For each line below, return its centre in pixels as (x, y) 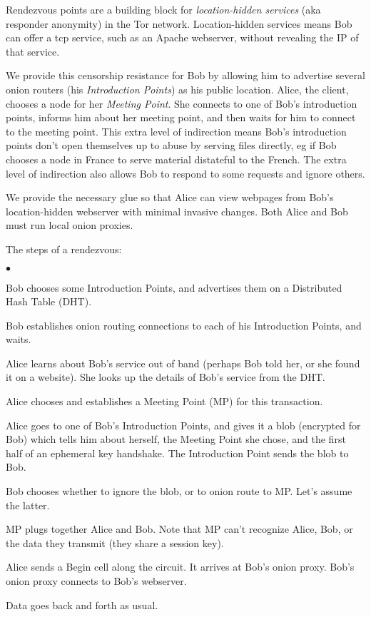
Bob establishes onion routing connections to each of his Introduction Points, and (184, 325)
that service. (33, 51)
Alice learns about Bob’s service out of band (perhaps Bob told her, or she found (183, 363)
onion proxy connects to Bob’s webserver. (96, 581)
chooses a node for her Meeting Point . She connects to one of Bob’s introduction (182, 103)
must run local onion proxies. (70, 225)
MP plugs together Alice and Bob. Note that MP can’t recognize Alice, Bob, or (179, 529)
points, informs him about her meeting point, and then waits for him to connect (181, 117)
